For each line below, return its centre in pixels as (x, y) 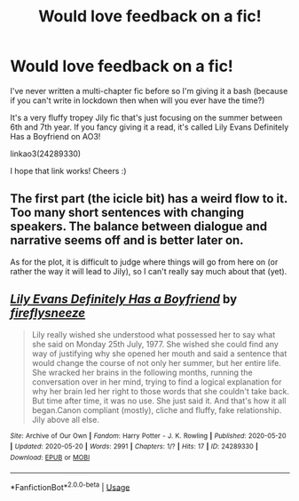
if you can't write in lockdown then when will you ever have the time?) (138, 100)
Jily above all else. (66, 419)
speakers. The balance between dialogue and (139, 227)
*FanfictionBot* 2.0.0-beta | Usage (70, 486)
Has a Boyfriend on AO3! (55, 136)
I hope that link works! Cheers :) (68, 171)
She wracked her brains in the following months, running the (142, 372)
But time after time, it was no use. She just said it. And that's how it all (159, 401)
